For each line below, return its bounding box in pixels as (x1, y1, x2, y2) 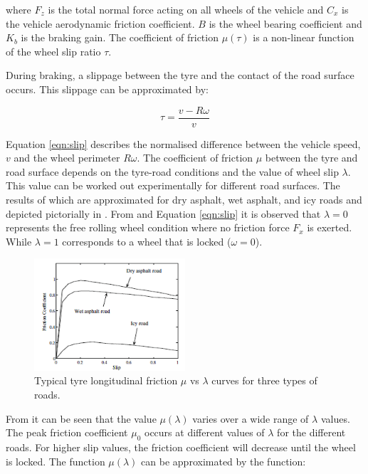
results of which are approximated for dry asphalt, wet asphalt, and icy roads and (6, 192, 362, 206)
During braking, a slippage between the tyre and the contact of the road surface (6, 68, 354, 83)
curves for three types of (211, 373, 317, 388)
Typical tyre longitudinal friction (34, 373, 178, 388)
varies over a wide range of (192, 411, 309, 426)
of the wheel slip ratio (6, 43, 101, 58)
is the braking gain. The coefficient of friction (21, 30, 219, 45)
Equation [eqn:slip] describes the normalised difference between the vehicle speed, (6, 136, 361, 151)
